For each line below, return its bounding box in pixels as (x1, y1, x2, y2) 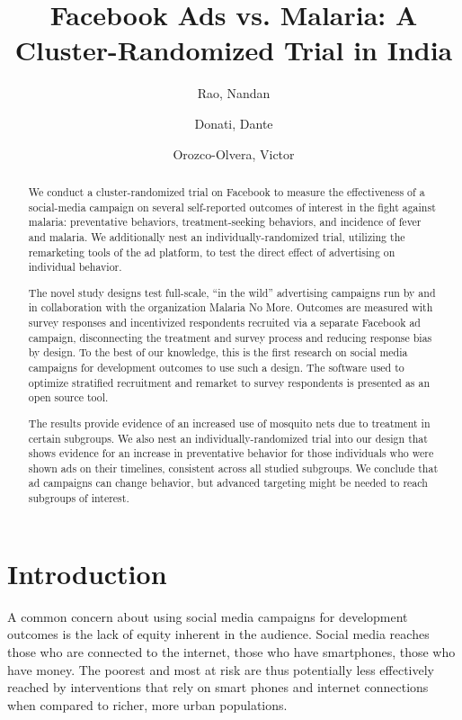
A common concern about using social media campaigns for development (7, 607, 408, 625)
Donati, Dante (194, 113, 273, 132)
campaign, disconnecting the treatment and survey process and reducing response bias (28, 329, 432, 345)
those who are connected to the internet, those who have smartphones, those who (7, 642, 456, 661)
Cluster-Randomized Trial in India (14, 31, 453, 68)
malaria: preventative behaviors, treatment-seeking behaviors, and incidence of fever (28, 214, 422, 229)
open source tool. (28, 390, 109, 405)
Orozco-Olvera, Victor (173, 144, 295, 163)
